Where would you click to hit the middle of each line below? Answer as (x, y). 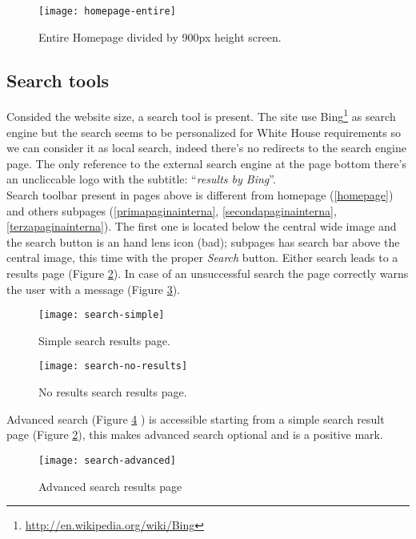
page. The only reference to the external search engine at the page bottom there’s (207, 163)
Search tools (58, 80)
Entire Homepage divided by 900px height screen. (160, 36)
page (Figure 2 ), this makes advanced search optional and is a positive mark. (195, 434)
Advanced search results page (110, 486)
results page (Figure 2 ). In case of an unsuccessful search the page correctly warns (208, 274)
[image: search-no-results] (113, 366)
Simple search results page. (104, 340)
